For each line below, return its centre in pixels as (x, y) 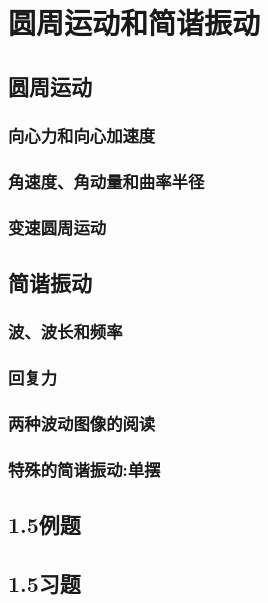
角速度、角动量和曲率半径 (106, 180)
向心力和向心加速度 (82, 135)
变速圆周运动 (57, 226)
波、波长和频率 (65, 331)
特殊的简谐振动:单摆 (84, 468)
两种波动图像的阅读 (82, 423)
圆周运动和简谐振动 (134, 22)
